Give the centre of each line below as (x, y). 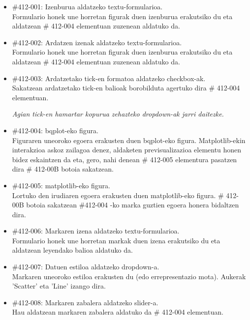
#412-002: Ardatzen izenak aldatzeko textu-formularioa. (97, 42)
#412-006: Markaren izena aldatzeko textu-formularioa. (96, 231)
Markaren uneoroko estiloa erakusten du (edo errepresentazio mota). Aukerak (129, 276)
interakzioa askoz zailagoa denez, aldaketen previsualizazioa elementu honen (127, 150)
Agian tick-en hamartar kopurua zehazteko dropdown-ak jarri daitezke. (118, 114)
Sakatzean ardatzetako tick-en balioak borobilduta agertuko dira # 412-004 (126, 88)
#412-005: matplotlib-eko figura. (61, 185)
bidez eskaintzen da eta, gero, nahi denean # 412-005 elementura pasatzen (125, 159)
